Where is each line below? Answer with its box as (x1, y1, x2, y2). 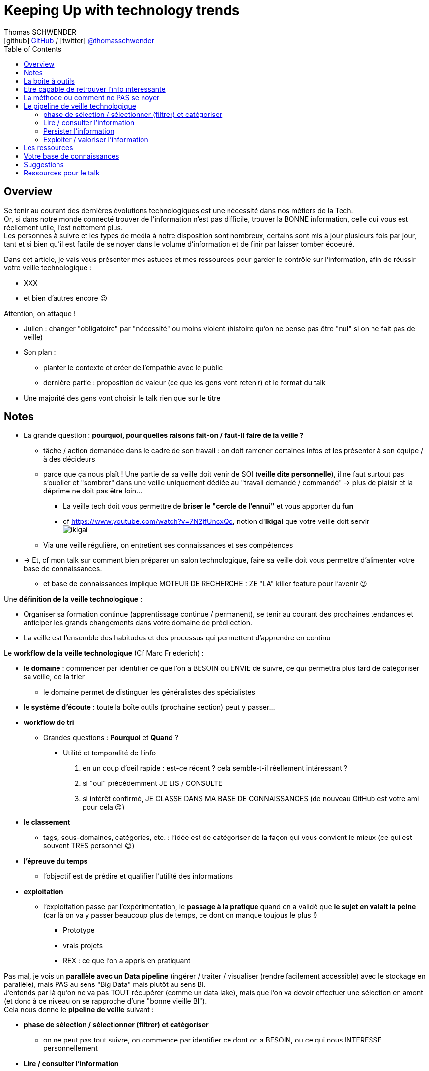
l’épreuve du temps (24, 857, 88, 866)
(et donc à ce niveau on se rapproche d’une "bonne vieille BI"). (4, 997, 207, 1006)
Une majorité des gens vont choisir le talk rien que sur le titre (24, 393, 221, 402)
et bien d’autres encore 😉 (24, 293, 108, 302)
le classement (24, 818, 70, 827)
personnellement (43, 1044, 98, 1053)
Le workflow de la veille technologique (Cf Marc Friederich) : (4, 649, 204, 658)
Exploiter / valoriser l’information (43, 135, 148, 144)
